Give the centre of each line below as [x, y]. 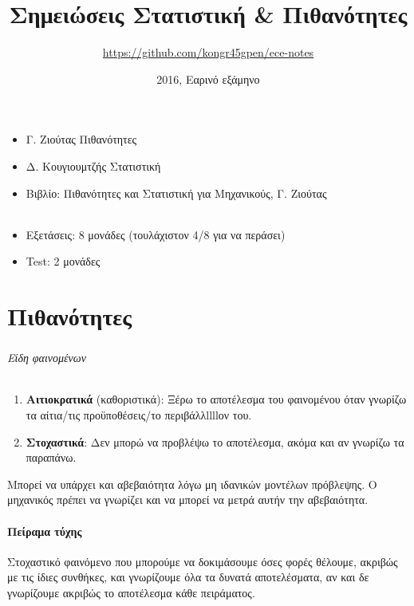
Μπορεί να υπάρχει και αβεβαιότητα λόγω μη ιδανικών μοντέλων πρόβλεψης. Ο [192, 484]
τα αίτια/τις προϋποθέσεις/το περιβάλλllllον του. [139, 414]
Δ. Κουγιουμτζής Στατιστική [93, 165]
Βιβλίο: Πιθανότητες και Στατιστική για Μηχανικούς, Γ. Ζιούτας [176, 193]
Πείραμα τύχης [45, 531]
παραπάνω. [51, 457]
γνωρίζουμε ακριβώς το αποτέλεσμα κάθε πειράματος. [131, 592]
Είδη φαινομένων [47, 358]
